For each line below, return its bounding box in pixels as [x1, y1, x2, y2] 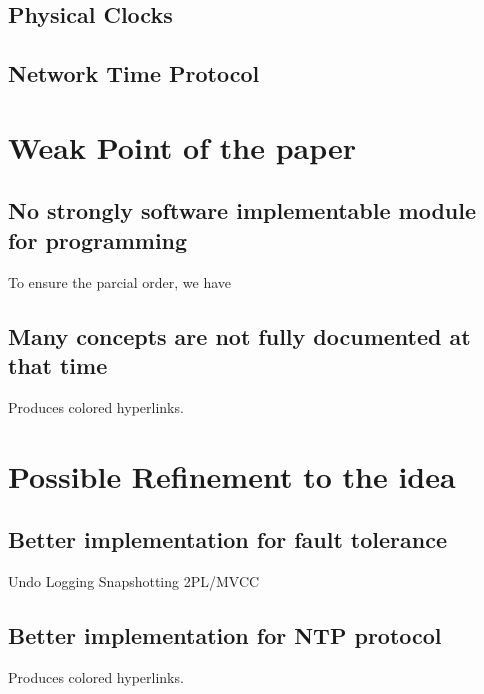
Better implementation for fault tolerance [8, 524, 448, 555]
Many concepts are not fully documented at [8, 320, 471, 351]
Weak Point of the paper [8, 126, 357, 167]
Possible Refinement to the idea [8, 455, 456, 496]
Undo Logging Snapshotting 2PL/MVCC [8, 570, 260, 591]
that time [8, 349, 108, 380]
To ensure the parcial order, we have [8, 271, 232, 292]
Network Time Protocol [8, 58, 260, 89]
